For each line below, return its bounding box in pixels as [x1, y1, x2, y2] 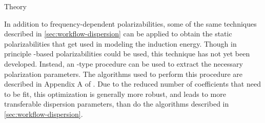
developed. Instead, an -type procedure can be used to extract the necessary [4, 58, 243, 69]
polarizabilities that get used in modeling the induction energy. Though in [4, 38, 237, 49]
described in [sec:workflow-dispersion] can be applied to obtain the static [4, 28, 232, 39]
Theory [4, 1, 27, 11]
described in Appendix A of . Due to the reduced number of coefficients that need [4, 78, 261, 89]
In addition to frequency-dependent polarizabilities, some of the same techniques [4, 18, 257, 29]
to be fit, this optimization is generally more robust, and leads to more [4, 88, 226, 99]
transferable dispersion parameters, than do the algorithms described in [4, 98, 229, 109]
